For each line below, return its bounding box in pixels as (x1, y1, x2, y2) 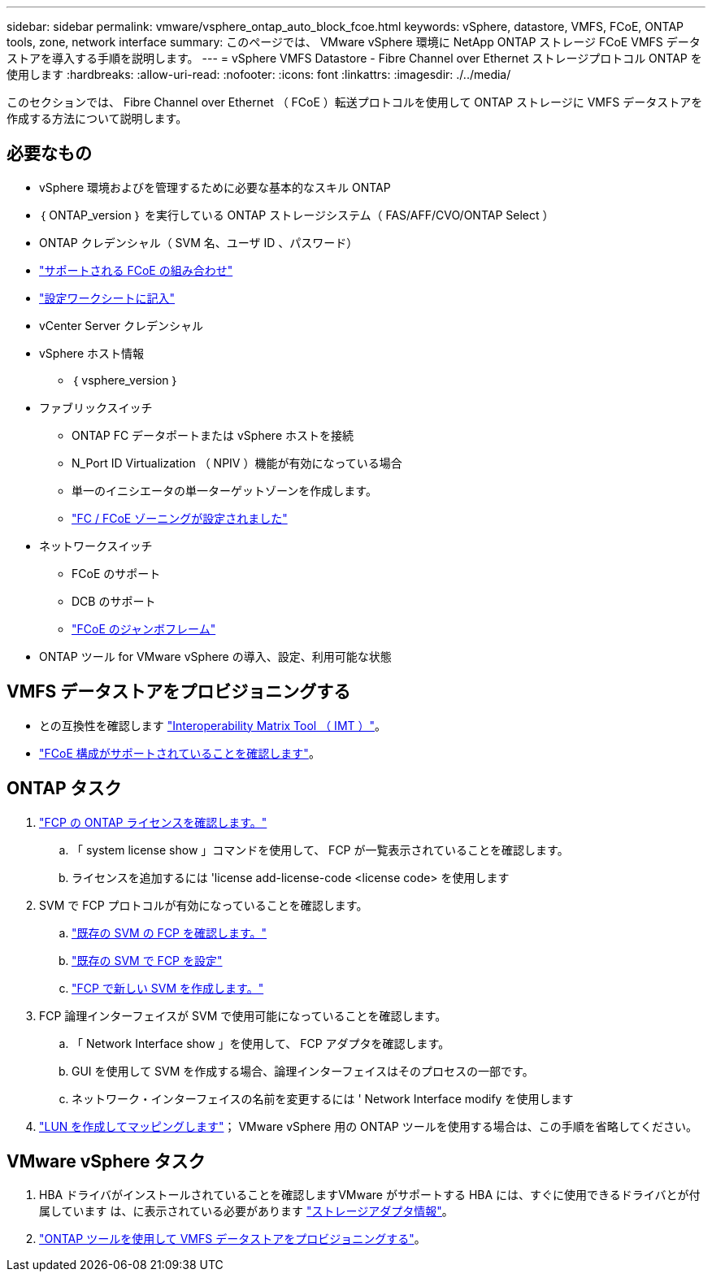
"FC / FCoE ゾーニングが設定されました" (72, 511, 288, 525)
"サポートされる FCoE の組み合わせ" (39, 263, 233, 277)
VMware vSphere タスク (7, 1150, 206, 1171)
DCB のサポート (72, 593, 156, 608)
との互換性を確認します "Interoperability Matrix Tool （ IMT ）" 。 (39, 718, 387, 732)
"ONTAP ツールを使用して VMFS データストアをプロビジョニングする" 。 (39, 1232, 426, 1246)
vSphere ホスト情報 (39, 346, 145, 360)
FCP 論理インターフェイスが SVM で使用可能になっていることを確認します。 (39, 1008, 447, 1023)
